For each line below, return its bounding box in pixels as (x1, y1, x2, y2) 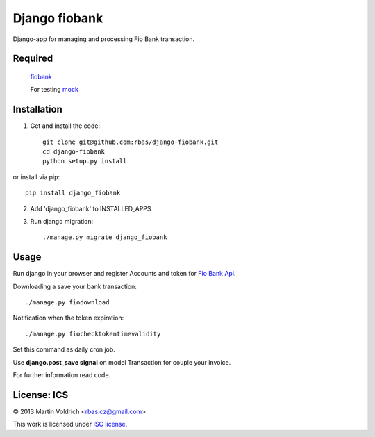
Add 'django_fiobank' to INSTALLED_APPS (30, 204, 152, 213)
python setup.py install (42, 157, 127, 165)
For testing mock (30, 85, 79, 94)
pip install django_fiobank (25, 189, 121, 197)
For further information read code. (12, 371, 111, 379)
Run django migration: (30, 217, 94, 225)
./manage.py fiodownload (25, 299, 110, 306)
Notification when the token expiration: (12, 313, 124, 322)
